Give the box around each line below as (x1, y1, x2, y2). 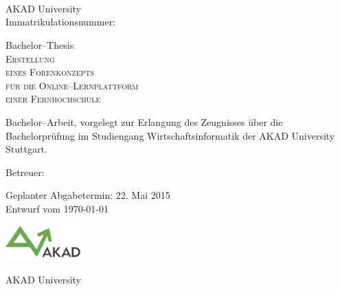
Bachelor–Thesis (5, 37, 74, 52)
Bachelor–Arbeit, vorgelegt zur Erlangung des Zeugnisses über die (5, 114, 283, 129)
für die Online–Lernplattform (5, 78, 139, 92)
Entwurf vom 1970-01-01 (5, 201, 109, 215)
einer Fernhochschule (5, 91, 101, 106)
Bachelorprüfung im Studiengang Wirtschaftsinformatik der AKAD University (5, 128, 335, 142)
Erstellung (5, 51, 55, 65)
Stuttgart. (5, 142, 47, 156)
